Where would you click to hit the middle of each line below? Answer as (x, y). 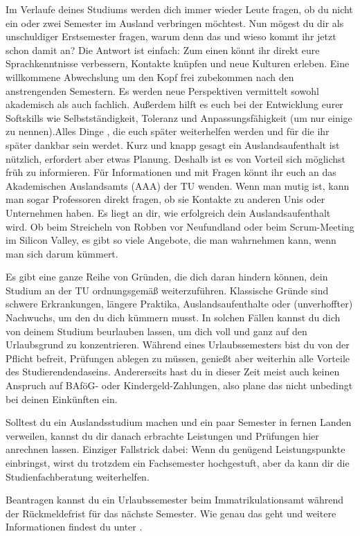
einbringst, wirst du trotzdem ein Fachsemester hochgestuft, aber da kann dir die (178, 463)
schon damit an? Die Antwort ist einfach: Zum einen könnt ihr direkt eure (163, 50)
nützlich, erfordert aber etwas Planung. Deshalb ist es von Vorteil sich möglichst (176, 158)
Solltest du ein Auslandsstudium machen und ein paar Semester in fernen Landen (179, 422)
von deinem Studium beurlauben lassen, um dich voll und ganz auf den (156, 331)
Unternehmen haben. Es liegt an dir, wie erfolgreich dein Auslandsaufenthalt (168, 212)
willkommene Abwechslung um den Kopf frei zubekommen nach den (150, 77)
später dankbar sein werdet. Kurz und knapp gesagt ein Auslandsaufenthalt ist (173, 144)
